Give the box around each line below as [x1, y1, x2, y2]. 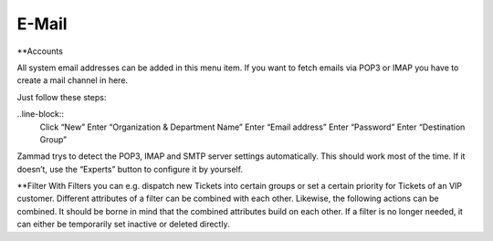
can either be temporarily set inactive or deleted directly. [16, 219, 230, 230]
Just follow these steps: [16, 91, 107, 102]
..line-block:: [16, 109, 64, 120]
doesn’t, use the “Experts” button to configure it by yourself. [16, 163, 244, 174]
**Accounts [16, 46, 64, 57]
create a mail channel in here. [16, 75, 128, 86]
